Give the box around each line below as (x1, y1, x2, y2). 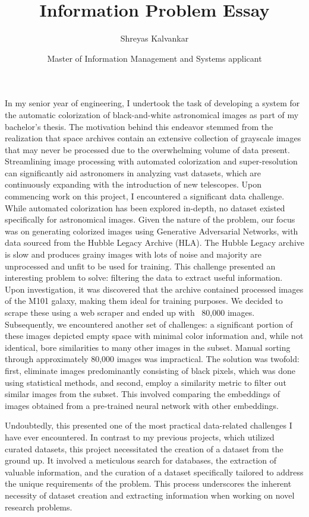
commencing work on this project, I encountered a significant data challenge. (5, 190, 285, 202)
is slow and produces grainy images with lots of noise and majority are (5, 248, 261, 261)
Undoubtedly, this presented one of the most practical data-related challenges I (5, 419, 292, 432)
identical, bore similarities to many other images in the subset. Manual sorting (5, 341, 291, 353)
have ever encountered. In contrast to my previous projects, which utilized (5, 430, 275, 443)
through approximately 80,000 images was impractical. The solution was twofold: (5, 353, 299, 365)
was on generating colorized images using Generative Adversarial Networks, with (5, 224, 298, 237)
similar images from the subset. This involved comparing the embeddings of (5, 388, 280, 400)
